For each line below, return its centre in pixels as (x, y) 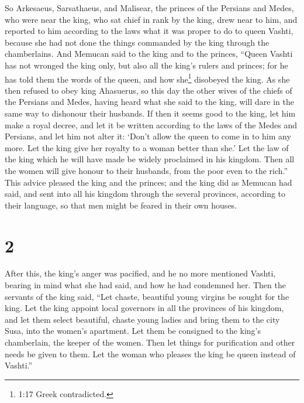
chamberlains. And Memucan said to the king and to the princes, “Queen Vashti (149, 54)
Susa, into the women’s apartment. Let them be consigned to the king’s (133, 331)
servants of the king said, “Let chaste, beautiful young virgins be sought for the (147, 296)
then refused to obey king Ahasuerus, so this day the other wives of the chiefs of (148, 90)
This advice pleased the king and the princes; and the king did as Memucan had (148, 182)
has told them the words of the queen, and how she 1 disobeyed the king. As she (147, 78)
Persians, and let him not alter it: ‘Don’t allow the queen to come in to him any (148, 136)
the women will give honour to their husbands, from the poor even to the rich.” (146, 170)
